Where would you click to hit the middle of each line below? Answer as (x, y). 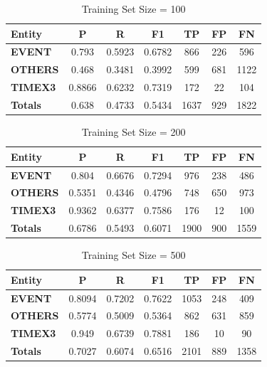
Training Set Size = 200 (133, 132)
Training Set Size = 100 (133, 9)
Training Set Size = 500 (133, 255)
